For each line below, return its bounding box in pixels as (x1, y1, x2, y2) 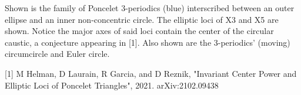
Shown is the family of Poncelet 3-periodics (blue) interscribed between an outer (5, 2, 295, 13)
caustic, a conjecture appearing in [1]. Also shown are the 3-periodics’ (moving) (5, 36, 290, 48)
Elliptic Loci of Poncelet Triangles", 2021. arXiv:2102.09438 (5, 79, 219, 91)
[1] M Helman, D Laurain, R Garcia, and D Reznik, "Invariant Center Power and (5, 67, 297, 79)
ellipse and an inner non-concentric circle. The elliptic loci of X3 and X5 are (5, 13, 279, 25)
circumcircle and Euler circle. (5, 48, 110, 60)
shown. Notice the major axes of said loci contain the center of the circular (5, 25, 274, 37)
